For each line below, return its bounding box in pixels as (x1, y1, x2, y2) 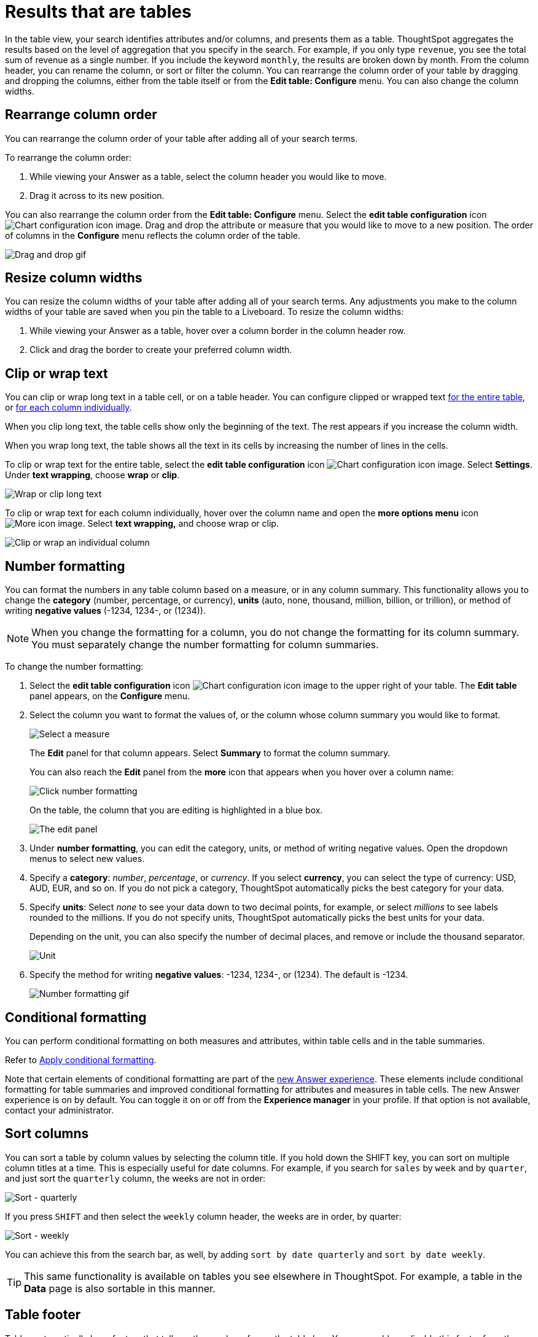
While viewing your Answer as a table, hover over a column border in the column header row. (29, 325, 406, 336)
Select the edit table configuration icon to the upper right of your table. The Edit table (29, 680, 517, 691)
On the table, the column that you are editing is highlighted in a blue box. (29, 805, 323, 816)
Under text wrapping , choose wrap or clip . (5, 470, 180, 481)
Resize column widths (5, 270, 142, 286)
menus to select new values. (29, 853, 145, 864)
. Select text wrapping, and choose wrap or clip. (82, 518, 279, 529)
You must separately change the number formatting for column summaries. (31, 638, 379, 651)
